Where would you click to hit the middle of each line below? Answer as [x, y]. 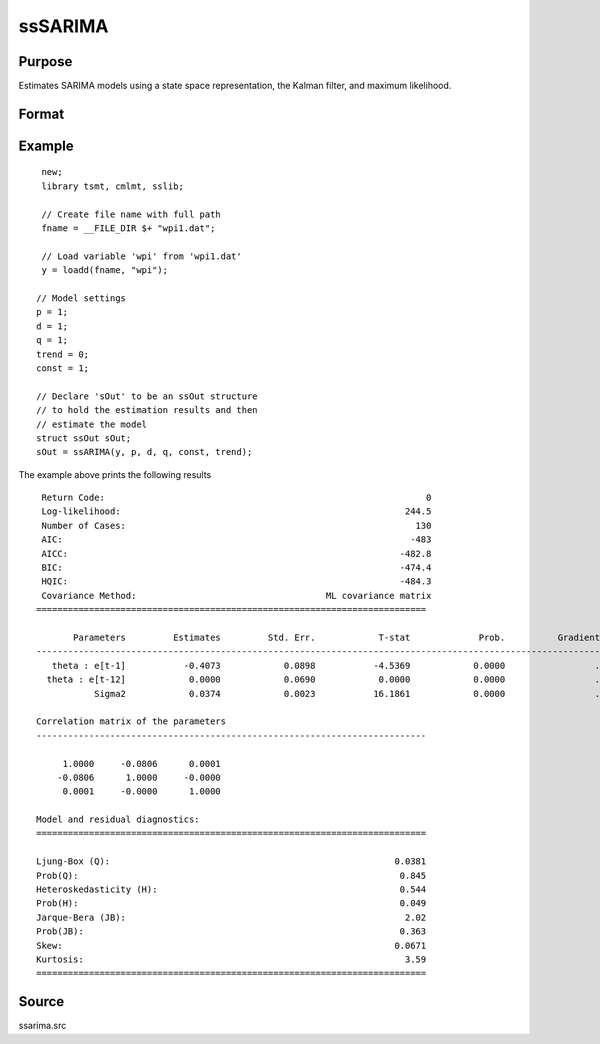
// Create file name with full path [131, 214]
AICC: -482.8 [236, 553]
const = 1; [63, 368]
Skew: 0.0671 [231, 945]
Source [41, 1001]
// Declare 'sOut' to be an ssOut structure [147, 396]
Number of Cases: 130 [236, 525]
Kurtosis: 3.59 [231, 959]
